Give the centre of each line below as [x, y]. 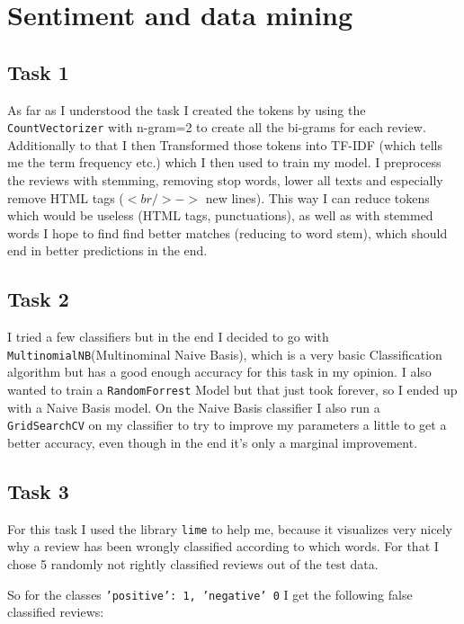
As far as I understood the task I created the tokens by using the [187, 109]
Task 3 [38, 490]
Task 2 [38, 299]
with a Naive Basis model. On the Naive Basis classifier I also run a [194, 407]
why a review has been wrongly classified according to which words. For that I [223, 546]
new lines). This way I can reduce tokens [317, 197]
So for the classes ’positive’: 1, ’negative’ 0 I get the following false [210, 594]
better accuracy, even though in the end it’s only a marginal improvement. [213, 442]
